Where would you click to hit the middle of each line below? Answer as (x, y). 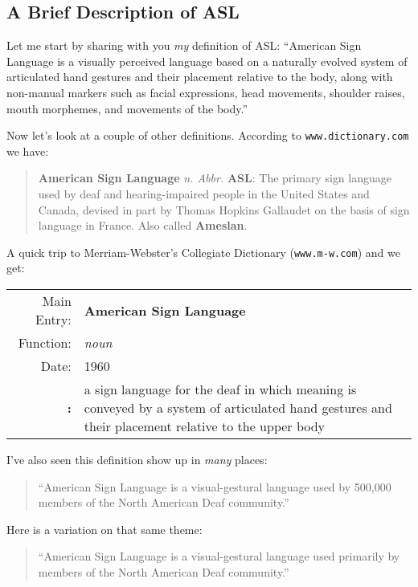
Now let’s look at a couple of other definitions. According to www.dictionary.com (208, 135)
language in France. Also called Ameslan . (143, 225)
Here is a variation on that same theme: (104, 529)
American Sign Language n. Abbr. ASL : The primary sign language (215, 178)
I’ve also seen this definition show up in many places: (137, 460)
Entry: (53, 320)
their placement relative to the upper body (205, 426)
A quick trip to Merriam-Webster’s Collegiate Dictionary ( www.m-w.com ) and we (203, 252)
